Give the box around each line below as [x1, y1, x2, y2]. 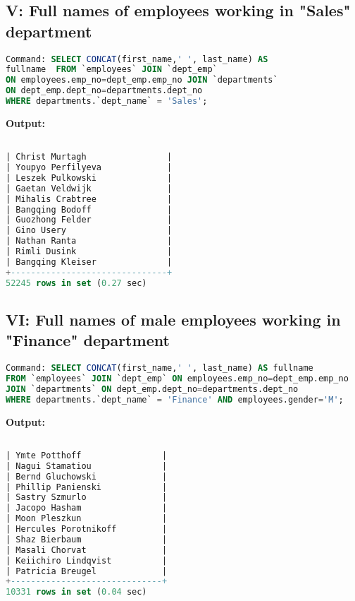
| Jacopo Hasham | [6, 503, 168, 513]
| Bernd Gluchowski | [6, 471, 168, 482]
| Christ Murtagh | [6, 152, 173, 162]
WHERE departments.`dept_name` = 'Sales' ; [6, 96, 208, 107]
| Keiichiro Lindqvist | [6, 555, 168, 566]
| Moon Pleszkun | [6, 513, 168, 524]
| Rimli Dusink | [6, 246, 173, 257]
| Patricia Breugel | [6, 566, 168, 576]
